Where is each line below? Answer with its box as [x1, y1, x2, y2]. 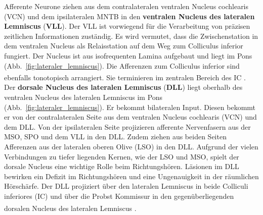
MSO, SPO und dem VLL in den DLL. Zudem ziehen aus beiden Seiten [4, 131, 227, 142]
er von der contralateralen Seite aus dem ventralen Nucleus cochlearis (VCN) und [4, 112, 257, 122]
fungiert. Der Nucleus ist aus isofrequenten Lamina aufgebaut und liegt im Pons [4, 50, 252, 61]
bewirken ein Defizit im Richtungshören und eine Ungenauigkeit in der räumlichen [4, 171, 259, 181]
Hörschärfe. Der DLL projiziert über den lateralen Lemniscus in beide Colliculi [4, 181, 248, 191]
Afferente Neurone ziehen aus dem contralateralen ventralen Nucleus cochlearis [4, 1, 249, 11]
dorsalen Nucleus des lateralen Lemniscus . [4, 202, 137, 213]
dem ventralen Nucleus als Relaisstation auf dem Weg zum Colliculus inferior [4, 40, 243, 51]
